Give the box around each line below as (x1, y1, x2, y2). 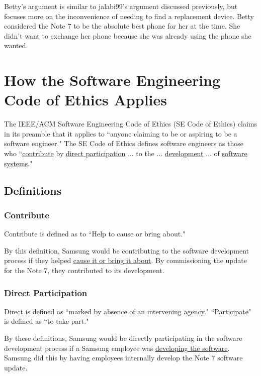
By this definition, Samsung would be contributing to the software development (4, 245, 249, 256)
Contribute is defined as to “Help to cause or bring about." (4, 228, 186, 239)
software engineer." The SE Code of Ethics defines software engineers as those (4, 138, 244, 149)
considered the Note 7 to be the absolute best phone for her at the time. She (4, 21, 240, 31)
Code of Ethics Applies (4, 89, 167, 110)
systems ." (4, 158, 33, 168)
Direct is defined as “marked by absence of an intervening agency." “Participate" (4, 306, 251, 316)
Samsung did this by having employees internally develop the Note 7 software (4, 352, 243, 363)
